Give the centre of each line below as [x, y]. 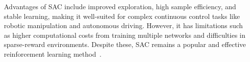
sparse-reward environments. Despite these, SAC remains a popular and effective [125, 44]
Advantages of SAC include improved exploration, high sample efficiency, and [120, 6]
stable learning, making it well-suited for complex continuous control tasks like [122, 16]
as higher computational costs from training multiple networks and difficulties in [125, 35]
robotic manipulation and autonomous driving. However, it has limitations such [124, 25]
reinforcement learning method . [53, 54]
